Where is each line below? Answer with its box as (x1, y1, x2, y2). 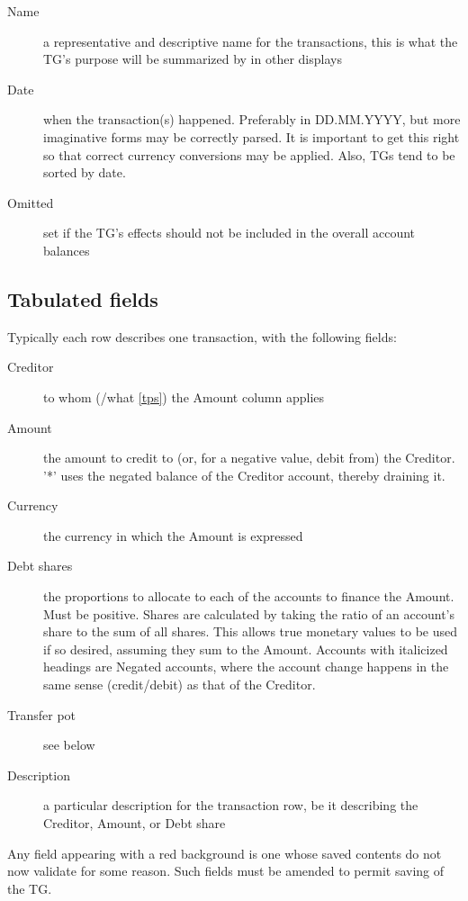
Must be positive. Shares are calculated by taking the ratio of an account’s (43, 604, 454, 623)
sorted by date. (43, 163, 126, 182)
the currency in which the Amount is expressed (43, 526, 303, 545)
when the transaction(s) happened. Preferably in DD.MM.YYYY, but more (43, 110, 461, 129)
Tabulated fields (7, 284, 158, 312)
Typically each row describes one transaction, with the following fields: (7, 327, 397, 346)
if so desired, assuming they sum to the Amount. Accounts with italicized (43, 639, 448, 658)
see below (43, 735, 95, 754)
